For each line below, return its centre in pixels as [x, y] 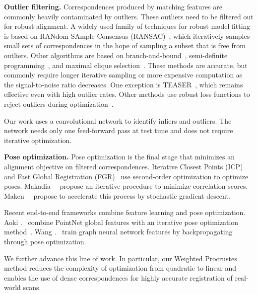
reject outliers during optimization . [59, 104]
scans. [32, 287]
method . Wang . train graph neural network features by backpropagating [118, 232]
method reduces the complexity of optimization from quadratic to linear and [120, 268]
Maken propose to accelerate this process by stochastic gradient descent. [117, 195]
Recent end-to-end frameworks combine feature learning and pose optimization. [125, 212]
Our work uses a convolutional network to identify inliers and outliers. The [118, 120]
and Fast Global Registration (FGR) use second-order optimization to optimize [126, 176]
